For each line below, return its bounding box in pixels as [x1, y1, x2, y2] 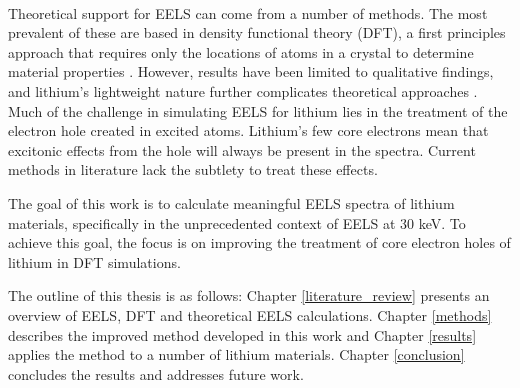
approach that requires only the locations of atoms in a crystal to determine [8, 41, 474, 62]
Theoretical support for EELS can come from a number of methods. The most [8, 2, 488, 23]
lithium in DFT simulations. [8, 251, 181, 272]
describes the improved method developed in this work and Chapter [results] [8, 324, 477, 345]
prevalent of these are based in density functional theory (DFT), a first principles [8, 22, 506, 43]
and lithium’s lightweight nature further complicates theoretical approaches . [8, 80, 478, 101]
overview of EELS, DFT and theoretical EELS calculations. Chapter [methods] [8, 304, 492, 325]
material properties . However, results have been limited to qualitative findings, [8, 61, 494, 82]
